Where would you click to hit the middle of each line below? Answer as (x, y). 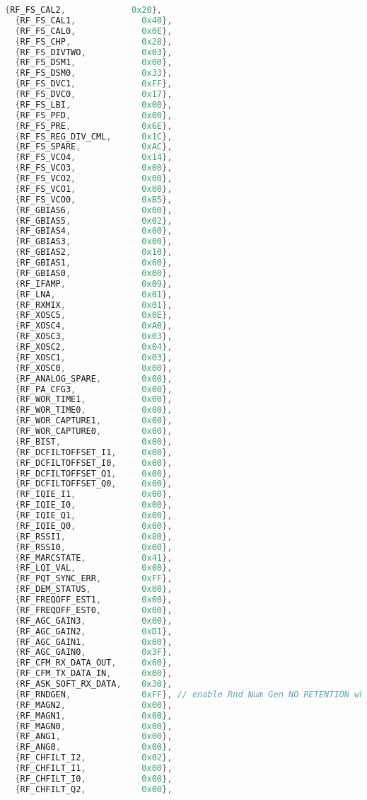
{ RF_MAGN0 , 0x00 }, (94, 726)
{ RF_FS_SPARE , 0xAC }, (94, 147)
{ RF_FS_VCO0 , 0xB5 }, (94, 199)
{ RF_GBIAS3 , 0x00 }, (94, 242)
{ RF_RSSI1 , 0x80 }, (94, 536)
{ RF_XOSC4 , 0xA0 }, (94, 326)
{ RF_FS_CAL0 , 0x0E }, (94, 31)
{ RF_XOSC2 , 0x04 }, (94, 347)
